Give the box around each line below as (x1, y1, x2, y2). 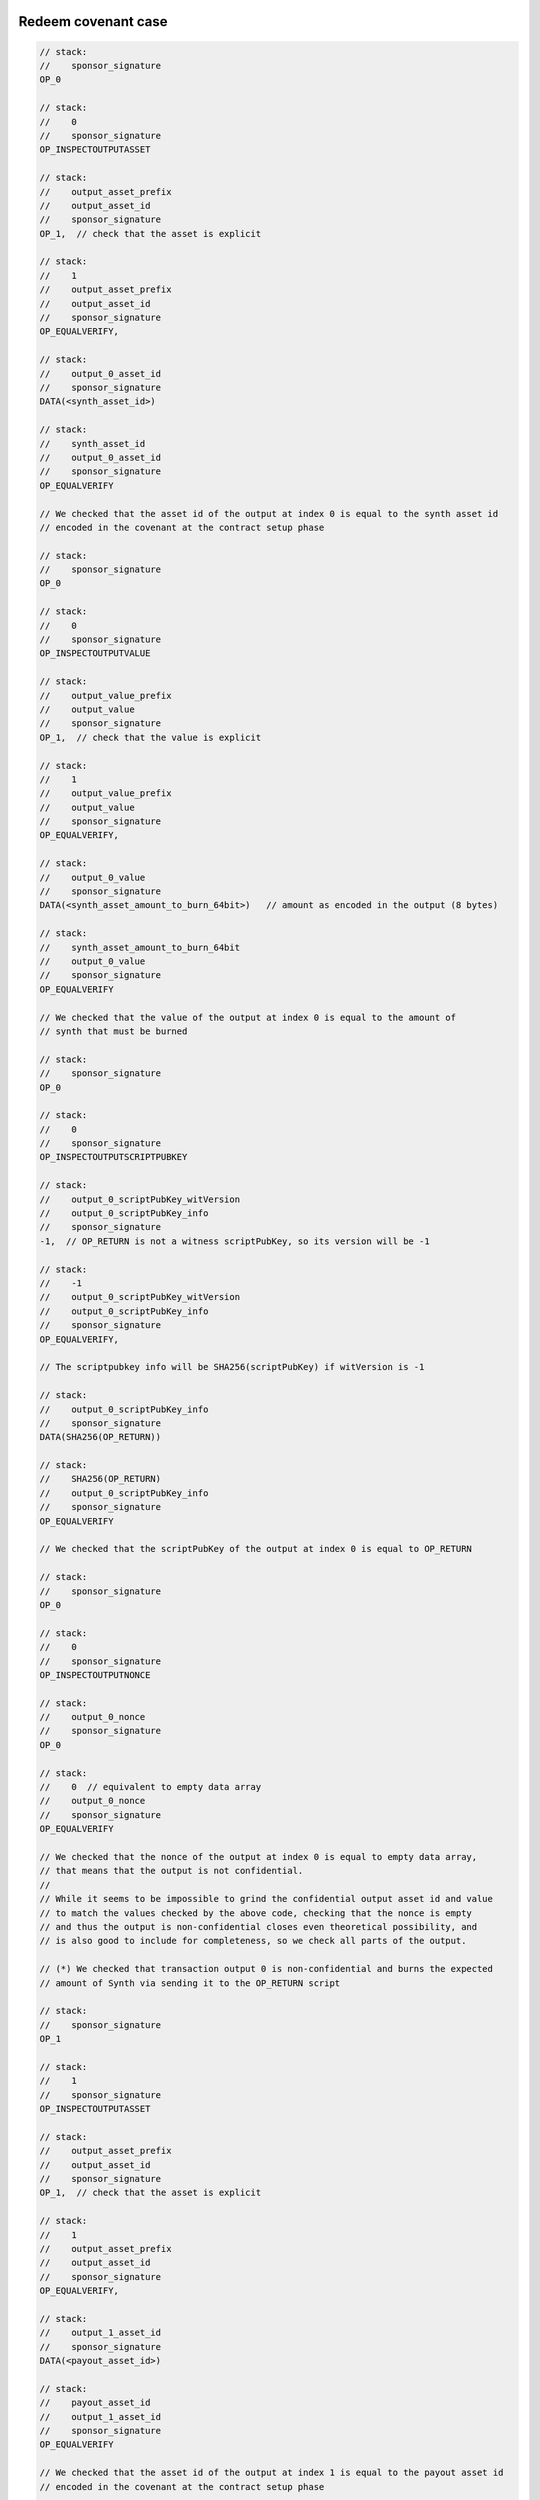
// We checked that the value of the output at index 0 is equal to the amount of (39, 1011, 457, 1023)
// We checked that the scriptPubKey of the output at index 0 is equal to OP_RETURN (39, 1543, 472, 1555)
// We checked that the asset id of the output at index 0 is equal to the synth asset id (39, 508, 499, 519)
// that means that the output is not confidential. (39, 1865, 304, 1877)
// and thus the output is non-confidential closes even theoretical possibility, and (39, 1921, 478, 1932)
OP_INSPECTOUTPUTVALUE (39, 648, 151, 659)
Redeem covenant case (18, 13, 169, 30)
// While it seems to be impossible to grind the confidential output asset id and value (39, 1893, 494, 1905)
